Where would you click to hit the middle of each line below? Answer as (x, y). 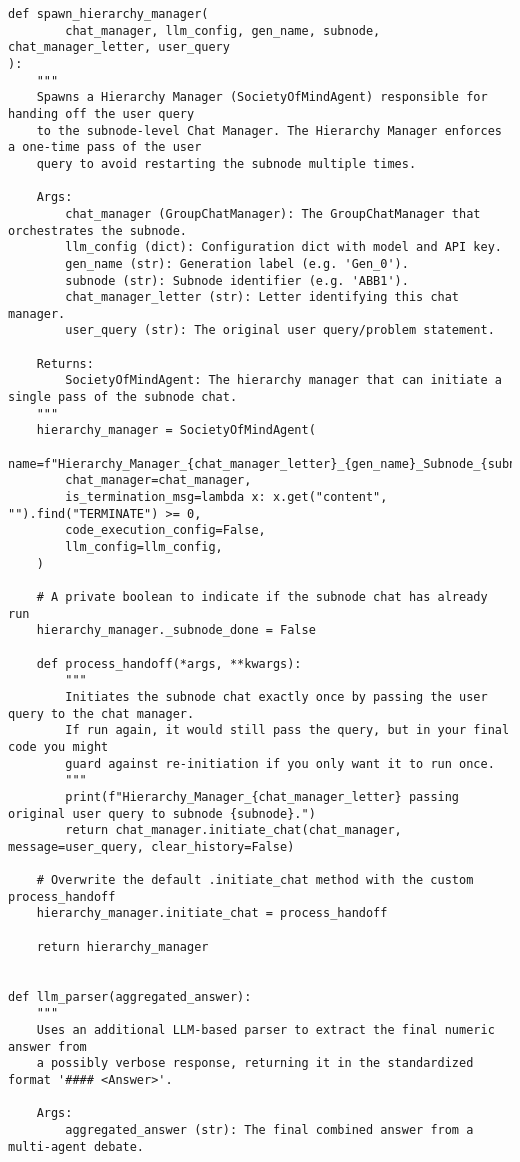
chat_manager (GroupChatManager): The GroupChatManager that (273, 213)
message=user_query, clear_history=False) (151, 846)
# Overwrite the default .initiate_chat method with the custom (255, 880)
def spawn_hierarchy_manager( (108, 14)
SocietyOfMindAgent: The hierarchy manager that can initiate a (283, 380)
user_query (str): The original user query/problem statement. (280, 330)
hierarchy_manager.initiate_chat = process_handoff (212, 913)
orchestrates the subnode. (97, 230)
